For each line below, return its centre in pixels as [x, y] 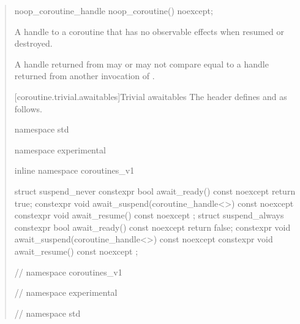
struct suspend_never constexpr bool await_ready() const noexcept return [155, 191]
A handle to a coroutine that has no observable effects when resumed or [149, 31]
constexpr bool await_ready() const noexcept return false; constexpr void [152, 227]
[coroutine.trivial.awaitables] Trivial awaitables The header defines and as [151, 96]
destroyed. [33, 43]
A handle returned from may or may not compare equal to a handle [141, 64]
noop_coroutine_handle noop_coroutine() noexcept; [114, 10]
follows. [28, 108]
